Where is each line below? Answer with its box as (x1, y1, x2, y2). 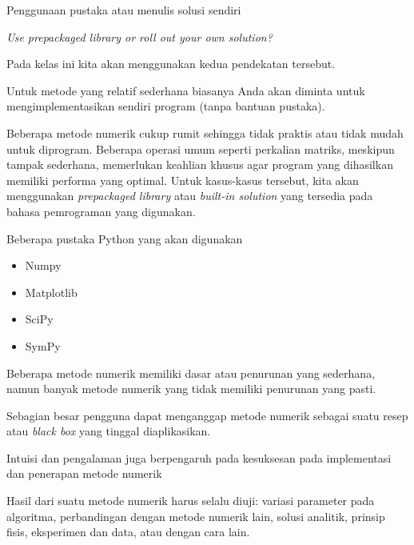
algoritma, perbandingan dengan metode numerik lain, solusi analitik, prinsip (6, 507, 385, 524)
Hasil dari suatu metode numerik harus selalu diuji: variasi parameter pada (6, 492, 375, 509)
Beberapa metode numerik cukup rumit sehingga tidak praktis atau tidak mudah (6, 124, 404, 141)
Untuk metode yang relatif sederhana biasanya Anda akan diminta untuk (6, 82, 365, 98)
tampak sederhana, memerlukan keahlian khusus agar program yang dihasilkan (6, 156, 393, 173)
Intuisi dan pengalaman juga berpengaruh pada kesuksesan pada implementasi (6, 449, 392, 466)
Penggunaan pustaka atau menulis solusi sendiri (6, 2, 241, 18)
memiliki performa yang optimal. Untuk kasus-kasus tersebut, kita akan (6, 171, 359, 188)
